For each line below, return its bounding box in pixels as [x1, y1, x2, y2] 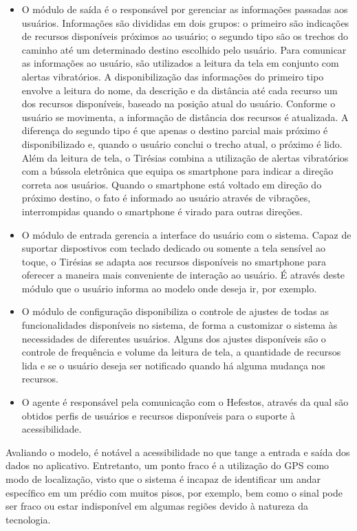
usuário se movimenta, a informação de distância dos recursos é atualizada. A [21, 109, 349, 124]
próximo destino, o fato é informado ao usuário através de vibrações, [21, 191, 311, 205]
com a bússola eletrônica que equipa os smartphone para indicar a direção [21, 164, 334, 178]
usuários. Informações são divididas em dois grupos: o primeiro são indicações [21, 15, 349, 30]
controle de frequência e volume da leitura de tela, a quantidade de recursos [21, 345, 341, 359]
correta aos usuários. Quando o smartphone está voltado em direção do [21, 177, 322, 191]
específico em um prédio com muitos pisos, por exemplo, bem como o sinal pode [6, 485, 343, 499]
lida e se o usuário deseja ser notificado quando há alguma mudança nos [21, 358, 325, 372]
